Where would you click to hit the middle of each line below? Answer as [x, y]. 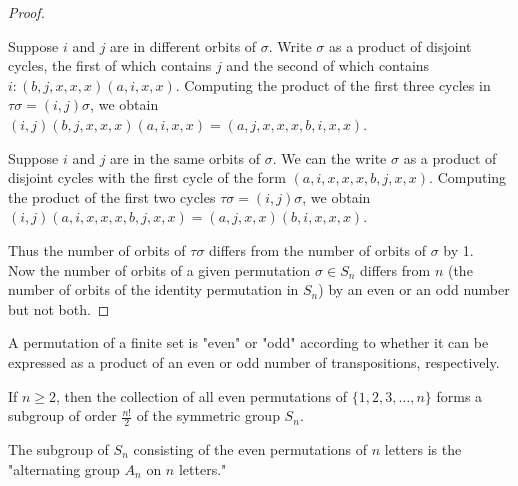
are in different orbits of [183, 45]
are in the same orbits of [185, 157]
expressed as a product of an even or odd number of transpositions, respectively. [254, 361]
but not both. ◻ [59, 308]
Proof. [26, 12]
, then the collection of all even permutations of [202, 395]
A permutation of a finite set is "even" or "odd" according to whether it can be [248, 342]
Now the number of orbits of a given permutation [159, 269]
